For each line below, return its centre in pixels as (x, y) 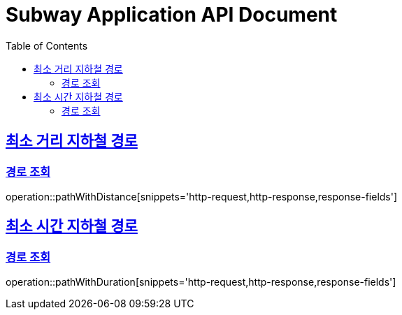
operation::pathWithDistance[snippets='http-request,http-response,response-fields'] (202, 196)
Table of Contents (47, 45)
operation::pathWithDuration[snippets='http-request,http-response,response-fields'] (201, 282)
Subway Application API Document (172, 15)
